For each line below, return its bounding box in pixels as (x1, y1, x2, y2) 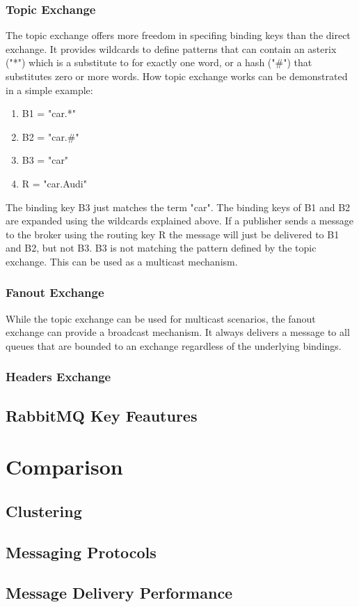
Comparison (6, 452, 123, 481)
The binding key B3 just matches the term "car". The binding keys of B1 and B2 (6, 199, 351, 214)
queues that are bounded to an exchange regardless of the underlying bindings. (6, 338, 342, 353)
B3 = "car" (22, 153, 69, 167)
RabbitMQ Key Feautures (6, 404, 198, 426)
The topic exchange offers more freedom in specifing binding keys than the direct (6, 28, 351, 43)
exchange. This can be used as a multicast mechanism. (6, 254, 238, 268)
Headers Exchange (6, 368, 111, 385)
